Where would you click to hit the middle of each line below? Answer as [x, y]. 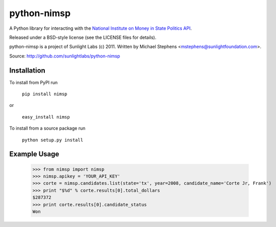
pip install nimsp [45, 94]
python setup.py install [52, 140]
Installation [27, 70]
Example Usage [34, 154]
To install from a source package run [47, 128]
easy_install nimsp [46, 117]
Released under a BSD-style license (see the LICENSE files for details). [83, 37]
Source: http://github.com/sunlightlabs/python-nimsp [65, 56]
